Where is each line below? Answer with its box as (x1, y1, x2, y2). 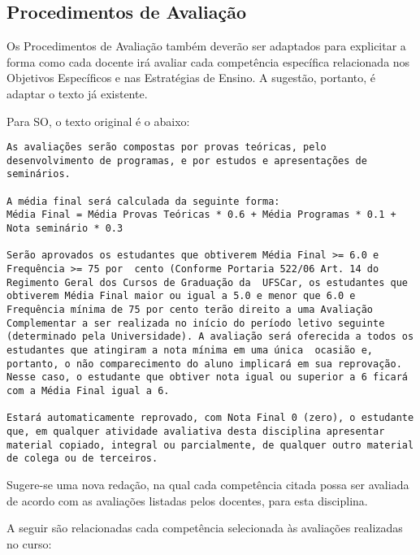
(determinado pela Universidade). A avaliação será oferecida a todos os (6, 331, 414, 343)
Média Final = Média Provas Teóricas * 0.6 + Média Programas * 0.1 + (6, 209, 396, 221)
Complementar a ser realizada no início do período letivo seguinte (6, 317, 385, 329)
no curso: (6, 535, 52, 552)
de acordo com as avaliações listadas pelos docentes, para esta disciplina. (6, 492, 368, 509)
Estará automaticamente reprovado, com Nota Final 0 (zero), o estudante (6, 412, 414, 424)
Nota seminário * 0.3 (6, 223, 123, 235)
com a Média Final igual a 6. (6, 384, 170, 397)
